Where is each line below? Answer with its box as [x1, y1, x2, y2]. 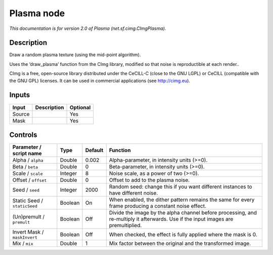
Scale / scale [12, 170, 43, 177]
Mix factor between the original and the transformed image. [109, 240, 251, 247]
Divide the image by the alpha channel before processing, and [109, 209, 257, 216]
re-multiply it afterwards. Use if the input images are [109, 215, 234, 223]
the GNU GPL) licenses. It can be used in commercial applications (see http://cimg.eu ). [9, 78, 191, 84]
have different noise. [109, 190, 158, 197]
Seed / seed [12, 187, 40, 194]
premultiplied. [109, 222, 142, 229]
